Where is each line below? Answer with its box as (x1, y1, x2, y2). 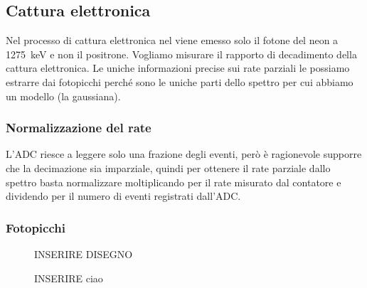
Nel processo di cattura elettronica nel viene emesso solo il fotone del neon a (6, 33, 339, 48)
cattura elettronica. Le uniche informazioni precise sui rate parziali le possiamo (6, 60, 350, 75)
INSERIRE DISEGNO (34, 246, 133, 261)
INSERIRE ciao (34, 270, 103, 285)
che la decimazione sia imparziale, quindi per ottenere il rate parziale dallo (6, 160, 331, 175)
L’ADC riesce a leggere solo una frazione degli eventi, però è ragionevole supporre (6, 146, 362, 161)
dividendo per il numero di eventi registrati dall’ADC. (6, 188, 241, 203)
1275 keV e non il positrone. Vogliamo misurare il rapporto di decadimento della (6, 46, 357, 61)
